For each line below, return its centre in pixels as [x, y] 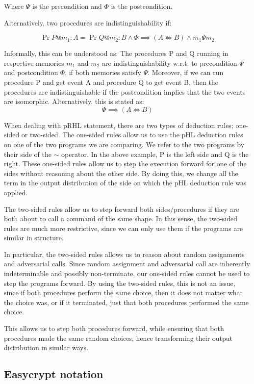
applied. [16, 192]
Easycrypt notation [54, 374]
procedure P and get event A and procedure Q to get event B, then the [111, 82]
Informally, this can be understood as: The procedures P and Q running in [116, 53]
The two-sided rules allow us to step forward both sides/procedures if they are [122, 209]
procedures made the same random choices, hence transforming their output [118, 338]
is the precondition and [67, 6]
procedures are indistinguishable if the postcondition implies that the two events [125, 91]
